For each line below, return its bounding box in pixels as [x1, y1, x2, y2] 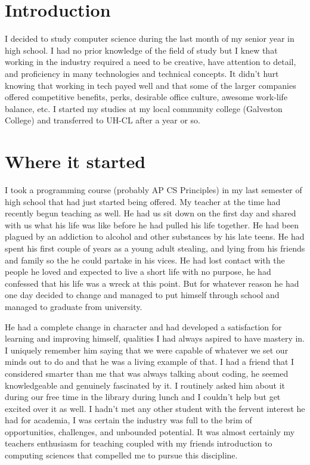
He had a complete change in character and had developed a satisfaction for [5, 320, 282, 333]
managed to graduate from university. [5, 300, 142, 312]
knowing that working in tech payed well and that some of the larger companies [5, 79, 296, 91]
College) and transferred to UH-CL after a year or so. [5, 114, 201, 126]
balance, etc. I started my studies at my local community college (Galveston [5, 102, 283, 114]
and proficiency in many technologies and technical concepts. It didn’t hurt [5, 67, 279, 79]
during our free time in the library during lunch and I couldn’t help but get [5, 390, 281, 403]
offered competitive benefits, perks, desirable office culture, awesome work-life [5, 91, 288, 103]
